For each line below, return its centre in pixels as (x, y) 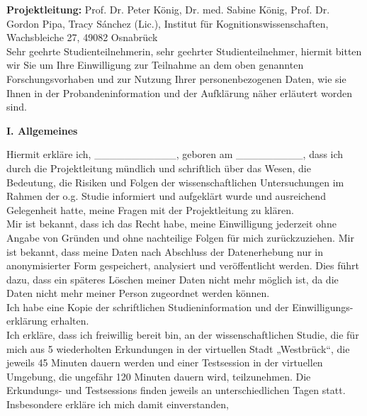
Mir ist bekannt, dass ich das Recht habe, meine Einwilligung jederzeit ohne (171, 224)
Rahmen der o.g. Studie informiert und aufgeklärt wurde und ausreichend (166, 196)
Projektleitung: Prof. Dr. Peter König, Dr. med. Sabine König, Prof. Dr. (168, 9)
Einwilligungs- (323, 307)
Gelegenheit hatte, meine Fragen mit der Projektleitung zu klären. (150, 209)
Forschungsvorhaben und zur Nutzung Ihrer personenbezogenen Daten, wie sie (176, 78)
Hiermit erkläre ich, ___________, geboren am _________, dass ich (175, 154)
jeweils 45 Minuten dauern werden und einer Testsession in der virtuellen (165, 362)
